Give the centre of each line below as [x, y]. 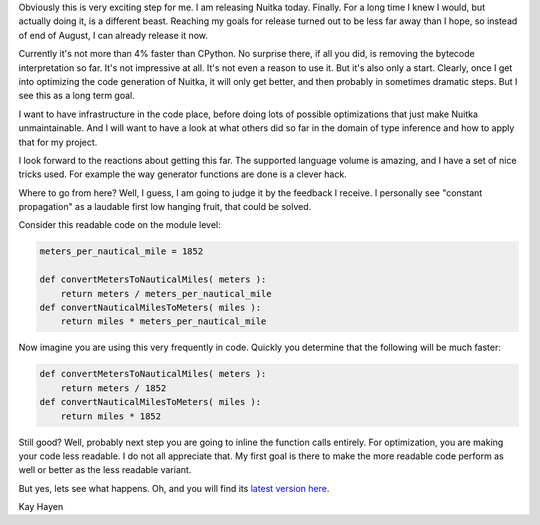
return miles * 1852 [111, 416]
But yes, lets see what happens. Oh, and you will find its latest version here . [174, 488]
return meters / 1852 [113, 388]
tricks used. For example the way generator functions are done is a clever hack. [182, 174]
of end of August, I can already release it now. [113, 35]
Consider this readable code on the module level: [119, 225]
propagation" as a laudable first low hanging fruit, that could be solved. [165, 207]
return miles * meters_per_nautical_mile [163, 321]
